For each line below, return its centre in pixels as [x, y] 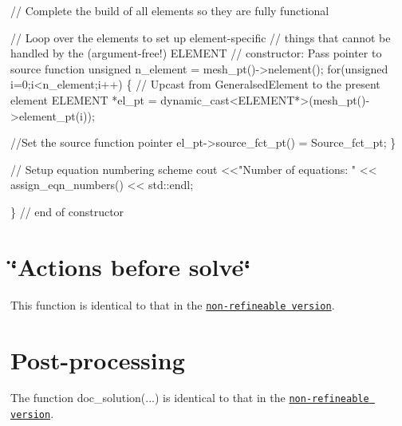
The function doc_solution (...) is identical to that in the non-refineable [190, 398]
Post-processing [98, 359]
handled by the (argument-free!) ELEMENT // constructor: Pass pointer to [196, 53]
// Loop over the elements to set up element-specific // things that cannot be [201, 37]
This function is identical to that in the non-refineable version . [173, 304]
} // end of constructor [67, 211]
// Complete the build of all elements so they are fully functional [170, 10]
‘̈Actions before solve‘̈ [131, 266]
